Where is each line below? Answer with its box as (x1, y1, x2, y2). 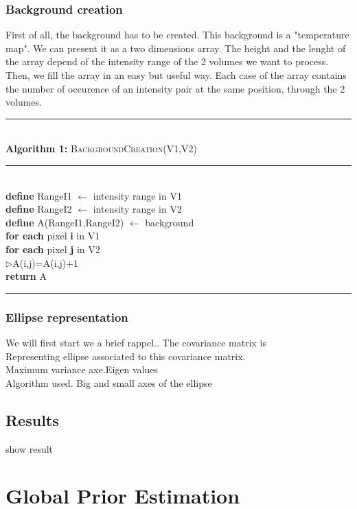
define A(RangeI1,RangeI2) (5, 215, 124, 229)
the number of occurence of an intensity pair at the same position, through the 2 (5, 81, 345, 95)
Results (5, 409, 59, 430)
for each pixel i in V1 (5, 228, 100, 243)
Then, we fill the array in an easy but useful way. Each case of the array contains (5, 68, 347, 82)
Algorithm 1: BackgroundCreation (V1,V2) (5, 141, 198, 156)
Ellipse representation (5, 308, 128, 325)
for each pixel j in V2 (5, 241, 100, 256)
